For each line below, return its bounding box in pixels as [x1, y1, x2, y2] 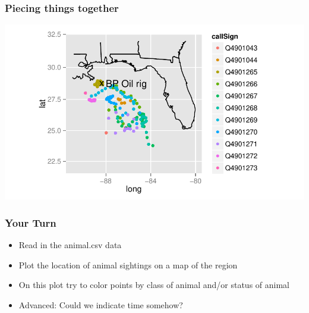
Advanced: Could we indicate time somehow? [18, 298, 183, 311]
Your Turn [5, 215, 56, 230]
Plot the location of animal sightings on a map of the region [18, 258, 238, 271]
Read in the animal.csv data [18, 239, 122, 251]
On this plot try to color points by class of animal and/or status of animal [18, 278, 290, 291]
